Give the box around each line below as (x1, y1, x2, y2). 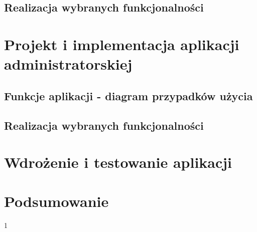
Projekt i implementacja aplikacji (4, 34, 239, 54)
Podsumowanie (4, 191, 109, 211)
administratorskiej (4, 54, 133, 74)
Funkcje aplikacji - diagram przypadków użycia (4, 88, 253, 103)
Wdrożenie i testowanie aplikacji (4, 152, 232, 172)
